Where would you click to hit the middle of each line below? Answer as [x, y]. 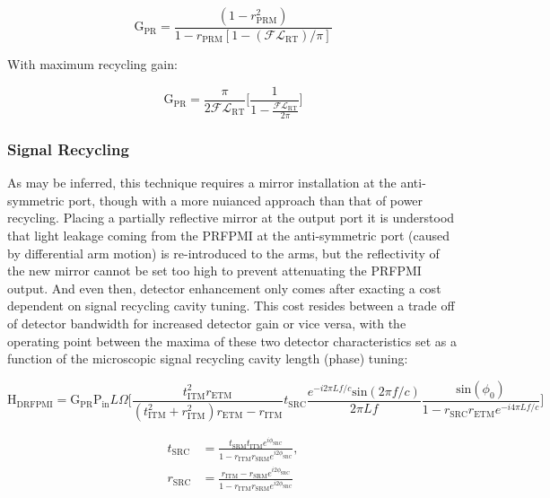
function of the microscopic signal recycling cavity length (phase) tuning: [208, 358]
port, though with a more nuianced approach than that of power [246, 200]
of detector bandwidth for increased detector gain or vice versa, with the [207, 323]
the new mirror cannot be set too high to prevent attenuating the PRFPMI [214, 271]
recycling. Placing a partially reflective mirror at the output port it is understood [231, 218]
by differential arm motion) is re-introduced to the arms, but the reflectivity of [223, 253]
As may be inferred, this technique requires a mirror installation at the [202, 183]
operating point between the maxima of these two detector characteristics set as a [232, 341]
